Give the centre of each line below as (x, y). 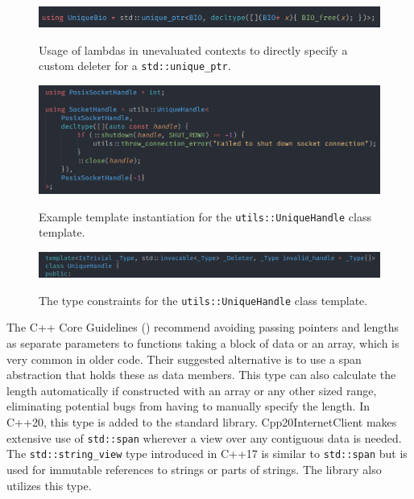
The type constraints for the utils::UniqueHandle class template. (203, 300)
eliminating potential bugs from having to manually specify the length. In (188, 406)
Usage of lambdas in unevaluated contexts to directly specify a (193, 49)
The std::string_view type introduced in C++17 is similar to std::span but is (207, 454)
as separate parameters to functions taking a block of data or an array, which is (203, 343)
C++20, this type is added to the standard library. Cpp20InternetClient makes (202, 422)
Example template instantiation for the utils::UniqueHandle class (205, 216)
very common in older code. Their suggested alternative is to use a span (184, 359)
